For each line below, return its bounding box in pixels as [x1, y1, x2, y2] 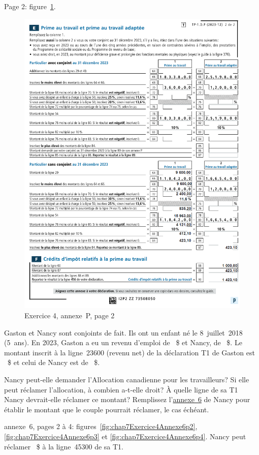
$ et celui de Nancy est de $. [7, 357, 100, 368]
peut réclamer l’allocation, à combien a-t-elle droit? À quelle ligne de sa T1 [4, 384, 238, 395]
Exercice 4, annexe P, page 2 [24, 310, 115, 320]
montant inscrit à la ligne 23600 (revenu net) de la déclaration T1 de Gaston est [4, 347, 255, 357]
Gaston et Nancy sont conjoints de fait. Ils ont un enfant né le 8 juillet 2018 [4, 327, 243, 338]
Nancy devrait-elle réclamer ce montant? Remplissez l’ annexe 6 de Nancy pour [4, 394, 250, 405]
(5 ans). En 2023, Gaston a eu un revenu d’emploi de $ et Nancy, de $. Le [4, 337, 242, 348]
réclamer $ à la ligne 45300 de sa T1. [4, 441, 124, 451]
